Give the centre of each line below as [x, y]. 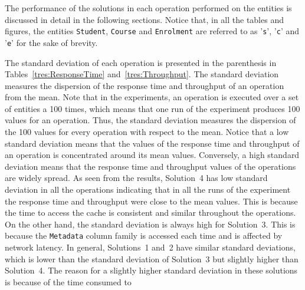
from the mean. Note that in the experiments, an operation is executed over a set [152, 97]
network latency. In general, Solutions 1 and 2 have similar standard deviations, [150, 247]
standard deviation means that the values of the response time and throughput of [152, 143]
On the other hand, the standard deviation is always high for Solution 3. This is [150, 224]
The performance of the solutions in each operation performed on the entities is [148, 8]
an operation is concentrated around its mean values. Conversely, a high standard [152, 155]
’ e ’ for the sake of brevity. [51, 42]
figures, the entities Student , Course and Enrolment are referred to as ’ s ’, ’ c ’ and [152, 31]
